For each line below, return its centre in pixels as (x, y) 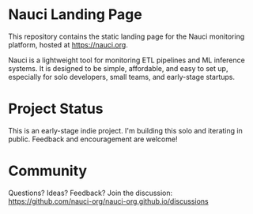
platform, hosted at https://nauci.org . (68, 44)
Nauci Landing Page (75, 15)
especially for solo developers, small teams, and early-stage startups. (122, 77)
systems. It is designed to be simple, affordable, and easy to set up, (118, 68)
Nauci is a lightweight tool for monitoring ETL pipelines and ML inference (126, 60)
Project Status (56, 109)
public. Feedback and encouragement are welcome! (93, 139)
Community (48, 171)
